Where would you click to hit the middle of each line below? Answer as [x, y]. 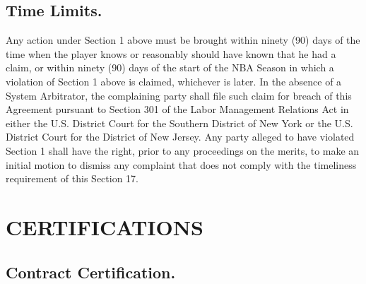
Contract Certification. [91, 272]
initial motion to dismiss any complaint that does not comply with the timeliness [181, 164]
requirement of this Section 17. [72, 178]
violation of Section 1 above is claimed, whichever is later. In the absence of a [174, 81]
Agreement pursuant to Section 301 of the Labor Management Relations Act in [177, 109]
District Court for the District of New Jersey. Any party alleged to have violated [180, 137]
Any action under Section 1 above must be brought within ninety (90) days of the [183, 40]
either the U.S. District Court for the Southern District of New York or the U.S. [179, 123]
